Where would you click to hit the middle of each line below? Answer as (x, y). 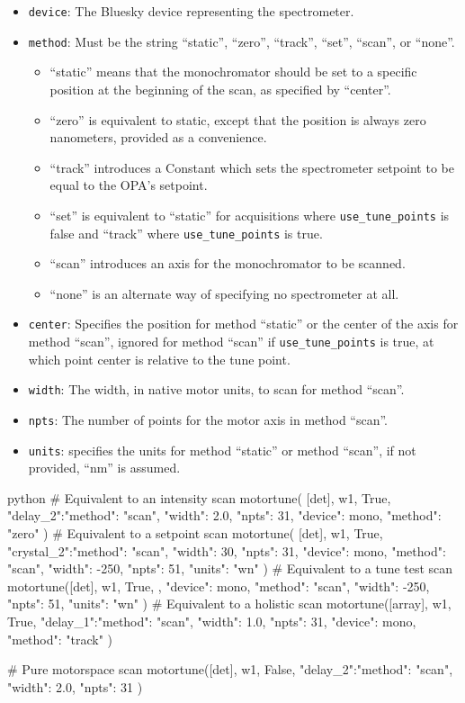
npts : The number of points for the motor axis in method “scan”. (208, 419)
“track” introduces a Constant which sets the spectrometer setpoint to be (252, 167)
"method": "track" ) (60, 639)
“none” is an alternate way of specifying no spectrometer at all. (224, 293)
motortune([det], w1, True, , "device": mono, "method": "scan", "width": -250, (219, 586)
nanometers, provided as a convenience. (158, 137)
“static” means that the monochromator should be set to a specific (233, 72)
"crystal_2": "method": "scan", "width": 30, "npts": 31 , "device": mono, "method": (227, 550)
